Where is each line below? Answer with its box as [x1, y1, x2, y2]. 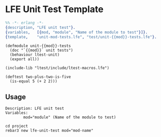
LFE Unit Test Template [5, 4, 103, 15]
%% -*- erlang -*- [5, 20, 44, 25]
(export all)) [10, 57, 39, 62]
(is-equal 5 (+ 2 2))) [10, 79, 58, 84]
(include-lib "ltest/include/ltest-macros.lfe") [5, 66, 110, 71]
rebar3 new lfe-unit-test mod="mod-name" [5, 128, 94, 133]
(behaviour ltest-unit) [10, 52, 60, 58]
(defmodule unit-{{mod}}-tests [5, 43, 71, 49]
